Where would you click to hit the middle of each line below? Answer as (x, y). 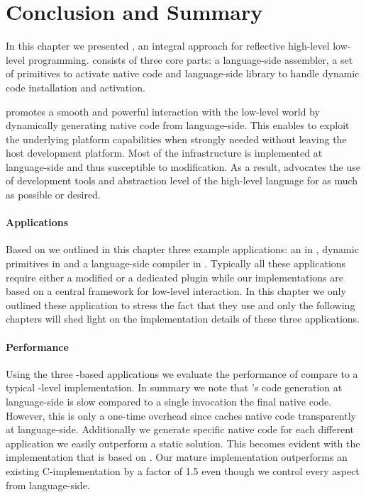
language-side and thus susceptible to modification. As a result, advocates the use (183, 166)
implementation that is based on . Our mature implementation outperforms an (177, 457)
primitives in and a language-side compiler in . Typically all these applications (176, 263)
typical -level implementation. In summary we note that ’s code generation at (174, 387)
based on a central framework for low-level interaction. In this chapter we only (176, 291)
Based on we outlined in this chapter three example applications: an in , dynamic (182, 249)
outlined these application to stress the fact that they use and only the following (181, 305)
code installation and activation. (76, 87)
